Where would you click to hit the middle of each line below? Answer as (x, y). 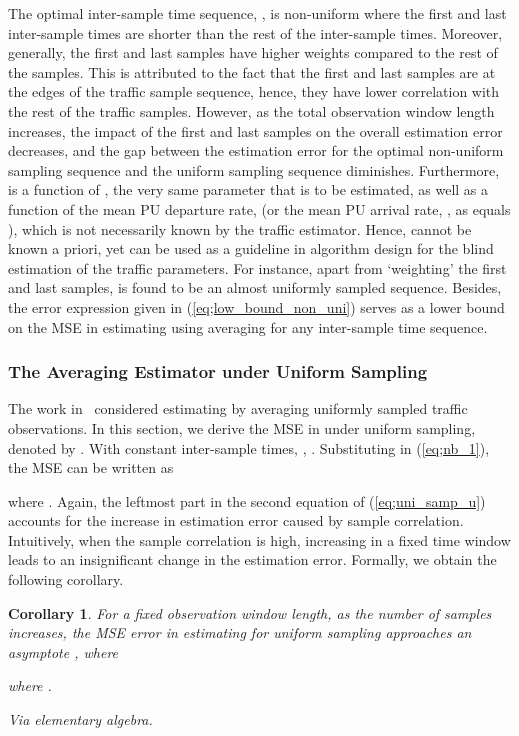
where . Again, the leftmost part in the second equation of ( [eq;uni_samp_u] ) (247, 500)
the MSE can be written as (91, 467)
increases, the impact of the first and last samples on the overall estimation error (255, 130)
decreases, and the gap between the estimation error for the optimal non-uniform (256, 150)
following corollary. (66, 579)
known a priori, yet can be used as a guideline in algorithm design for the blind (251, 248)
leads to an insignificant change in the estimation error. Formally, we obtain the (252, 559)
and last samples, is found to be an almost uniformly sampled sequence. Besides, (255, 287)
